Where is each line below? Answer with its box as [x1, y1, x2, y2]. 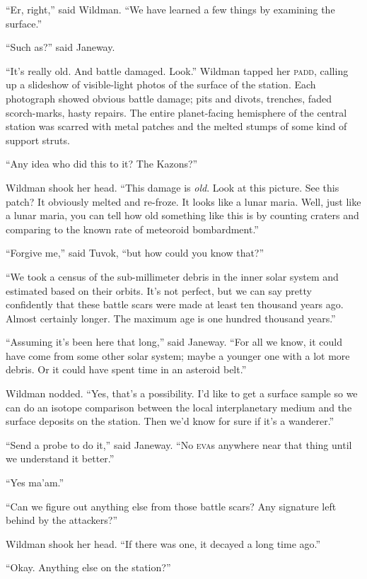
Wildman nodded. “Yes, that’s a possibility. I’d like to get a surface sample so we [6, 386, 358, 401]
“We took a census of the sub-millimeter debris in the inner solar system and [6, 269, 339, 283]
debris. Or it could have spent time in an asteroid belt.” [6, 362, 247, 377]
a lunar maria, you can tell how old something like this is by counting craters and [6, 208, 359, 223]
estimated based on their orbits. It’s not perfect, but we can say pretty [6, 283, 312, 298]
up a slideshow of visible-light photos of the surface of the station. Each [6, 77, 316, 92]
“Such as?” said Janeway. [6, 40, 115, 54]
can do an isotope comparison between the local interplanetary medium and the [6, 399, 352, 414]
